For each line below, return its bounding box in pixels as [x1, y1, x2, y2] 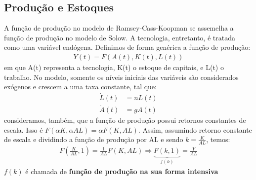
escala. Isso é [4, 124, 43, 135]
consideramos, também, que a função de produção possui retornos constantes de [4, 115, 246, 125]
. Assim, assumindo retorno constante [138, 124, 252, 135]
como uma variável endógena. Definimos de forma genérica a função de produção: [4, 42, 251, 52]
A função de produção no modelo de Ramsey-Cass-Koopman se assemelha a [4, 23, 234, 33]
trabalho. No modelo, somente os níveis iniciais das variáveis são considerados [4, 72, 239, 82]
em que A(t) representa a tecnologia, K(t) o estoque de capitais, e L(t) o [4, 62, 224, 72]
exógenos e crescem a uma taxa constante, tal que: [4, 81, 157, 92]
